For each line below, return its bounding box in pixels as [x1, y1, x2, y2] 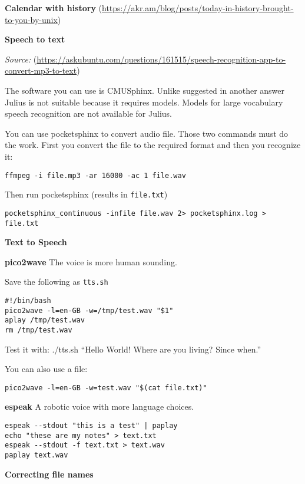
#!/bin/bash [5, 297, 51, 305]
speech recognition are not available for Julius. [5, 107, 172, 120]
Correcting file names [5, 467, 94, 480]
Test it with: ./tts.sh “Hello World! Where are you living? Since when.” [5, 343, 261, 355]
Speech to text [5, 33, 65, 45]
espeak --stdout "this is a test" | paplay [5, 422, 178, 430]
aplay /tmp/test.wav [5, 316, 85, 325]
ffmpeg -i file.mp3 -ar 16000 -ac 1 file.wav [5, 171, 186, 180]
